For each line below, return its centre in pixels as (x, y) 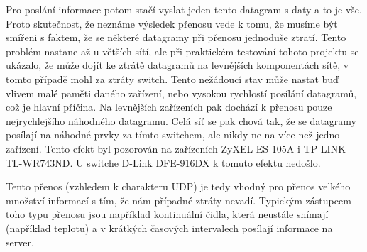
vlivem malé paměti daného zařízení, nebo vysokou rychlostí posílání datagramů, (181, 93)
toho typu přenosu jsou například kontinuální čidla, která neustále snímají (167, 214)
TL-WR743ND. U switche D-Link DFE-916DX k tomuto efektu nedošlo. (163, 162)
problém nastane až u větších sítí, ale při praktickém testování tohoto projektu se (182, 51)
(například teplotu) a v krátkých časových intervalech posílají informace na (169, 228)
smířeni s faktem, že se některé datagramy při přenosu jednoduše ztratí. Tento (176, 37)
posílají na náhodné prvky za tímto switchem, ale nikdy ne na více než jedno (173, 135)
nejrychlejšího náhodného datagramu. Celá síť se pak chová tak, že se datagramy (181, 120)
